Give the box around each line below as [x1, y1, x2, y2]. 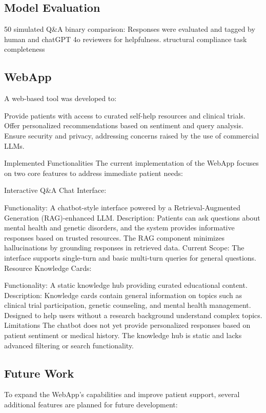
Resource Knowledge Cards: [4, 262, 92, 273]
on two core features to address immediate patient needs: [4, 167, 183, 178]
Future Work [4, 365, 74, 381]
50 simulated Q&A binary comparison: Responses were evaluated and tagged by [4, 24, 255, 34]
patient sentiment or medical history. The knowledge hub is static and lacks [4, 330, 242, 341]
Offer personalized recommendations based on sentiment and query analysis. [4, 120, 243, 131]
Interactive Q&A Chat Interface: [4, 185, 107, 195]
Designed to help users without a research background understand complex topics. [4, 309, 262, 320]
